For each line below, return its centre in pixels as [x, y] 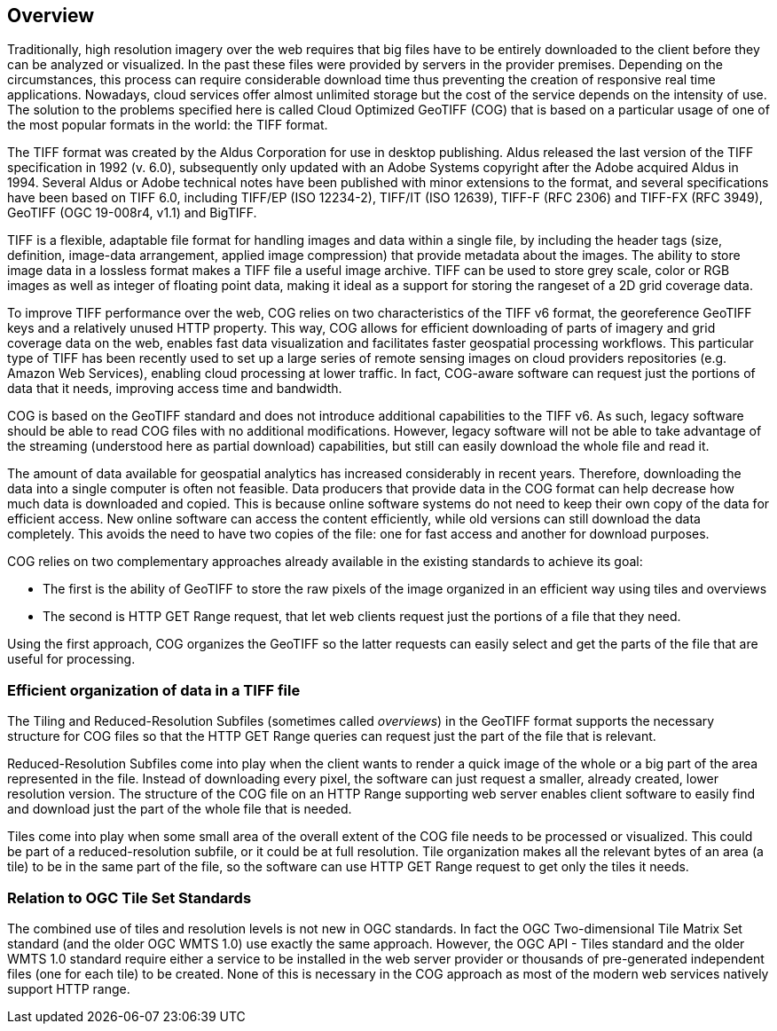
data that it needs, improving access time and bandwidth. [175, 389]
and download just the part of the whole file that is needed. [180, 809]
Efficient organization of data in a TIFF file [154, 690]
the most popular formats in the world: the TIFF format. [168, 125]
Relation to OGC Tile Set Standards [129, 897]
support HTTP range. [69, 988]
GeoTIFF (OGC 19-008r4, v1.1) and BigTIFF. [132, 213]
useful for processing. [71, 659]
